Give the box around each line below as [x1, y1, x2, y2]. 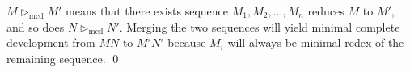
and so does [6, 18, 65, 35]
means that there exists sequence [66, 2, 229, 19]
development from [6, 34, 95, 51]
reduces [307, 2, 344, 19]
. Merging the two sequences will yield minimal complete [119, 18, 400, 35]
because [167, 34, 206, 51]
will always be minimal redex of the [227, 34, 404, 51]
